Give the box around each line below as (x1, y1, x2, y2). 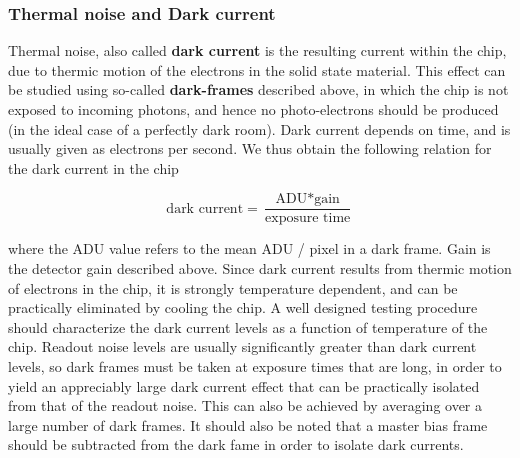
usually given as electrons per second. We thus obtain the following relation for (8, 138, 492, 159)
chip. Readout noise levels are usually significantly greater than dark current (8, 336, 477, 357)
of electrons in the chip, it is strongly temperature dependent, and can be (8, 277, 458, 298)
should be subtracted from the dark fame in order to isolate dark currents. (8, 434, 464, 455)
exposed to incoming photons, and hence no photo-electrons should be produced (8, 99, 499, 119)
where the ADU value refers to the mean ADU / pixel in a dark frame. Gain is (8, 238, 491, 259)
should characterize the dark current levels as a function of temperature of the (8, 316, 488, 337)
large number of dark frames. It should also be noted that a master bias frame (8, 414, 488, 435)
